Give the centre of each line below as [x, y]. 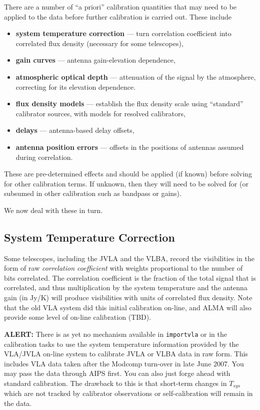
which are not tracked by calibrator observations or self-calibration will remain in [128, 393]
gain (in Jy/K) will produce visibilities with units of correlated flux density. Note [128, 297]
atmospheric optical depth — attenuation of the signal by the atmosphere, [136, 76]
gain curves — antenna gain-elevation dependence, [95, 60]
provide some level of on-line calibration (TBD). [78, 317]
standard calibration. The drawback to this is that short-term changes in [115, 383]
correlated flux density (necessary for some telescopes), [99, 43]
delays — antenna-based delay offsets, [75, 130]
